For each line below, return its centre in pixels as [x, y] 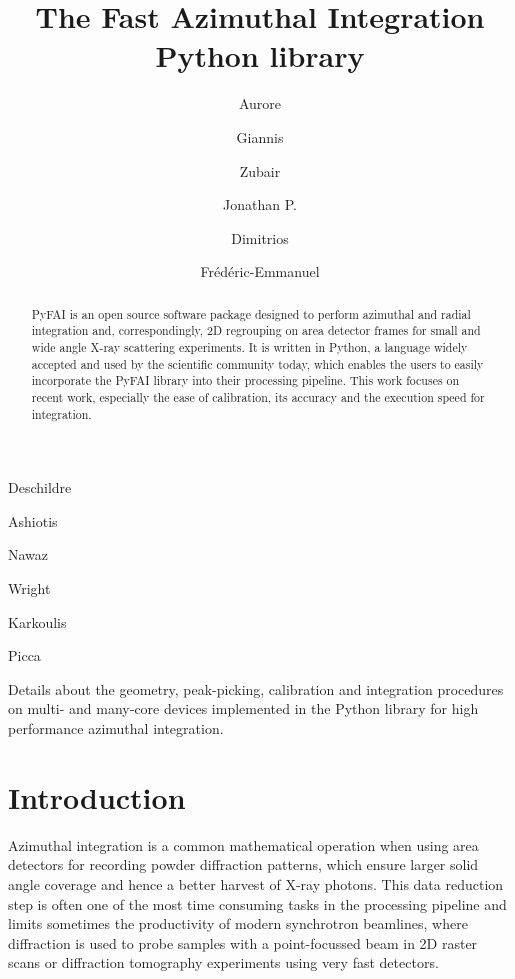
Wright [29, 588]
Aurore [260, 103]
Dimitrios [260, 237]
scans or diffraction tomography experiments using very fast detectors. [223, 962]
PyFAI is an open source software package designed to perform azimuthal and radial [251, 313]
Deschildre [40, 487]
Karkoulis [37, 621]
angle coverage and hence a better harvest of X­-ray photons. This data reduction [256, 883]
